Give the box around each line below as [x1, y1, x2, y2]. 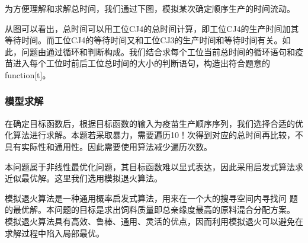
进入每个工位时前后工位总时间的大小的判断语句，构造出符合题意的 [12, 57, 270, 69]
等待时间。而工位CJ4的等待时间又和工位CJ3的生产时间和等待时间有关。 [5, 34, 283, 46]
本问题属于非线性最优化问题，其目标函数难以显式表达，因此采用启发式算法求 [5, 160, 303, 172]
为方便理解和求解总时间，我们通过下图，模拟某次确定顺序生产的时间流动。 [5, 2, 295, 14]
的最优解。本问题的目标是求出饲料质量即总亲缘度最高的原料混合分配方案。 [5, 203, 295, 216]
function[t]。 [5, 68, 51, 81]
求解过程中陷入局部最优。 [5, 226, 104, 239]
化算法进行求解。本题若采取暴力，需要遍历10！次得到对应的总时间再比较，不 [5, 129, 303, 141]
